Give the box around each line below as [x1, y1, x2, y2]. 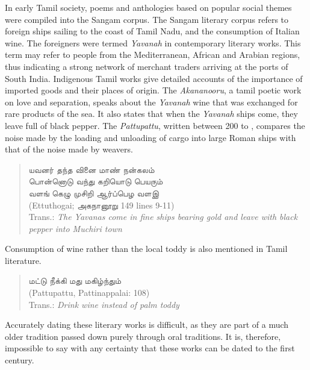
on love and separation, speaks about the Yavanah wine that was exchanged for [5, 95, 298, 108]
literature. [5, 254, 42, 266]
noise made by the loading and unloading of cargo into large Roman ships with [5, 131, 296, 143]
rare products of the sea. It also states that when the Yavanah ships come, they [5, 107, 298, 120]
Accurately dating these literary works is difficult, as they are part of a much [5, 318, 289, 331]
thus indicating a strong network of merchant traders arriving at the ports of [5, 60, 288, 72]
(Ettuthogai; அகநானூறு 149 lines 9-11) [28, 198, 175, 211]
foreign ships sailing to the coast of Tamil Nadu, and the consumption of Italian [5, 25, 300, 37]
